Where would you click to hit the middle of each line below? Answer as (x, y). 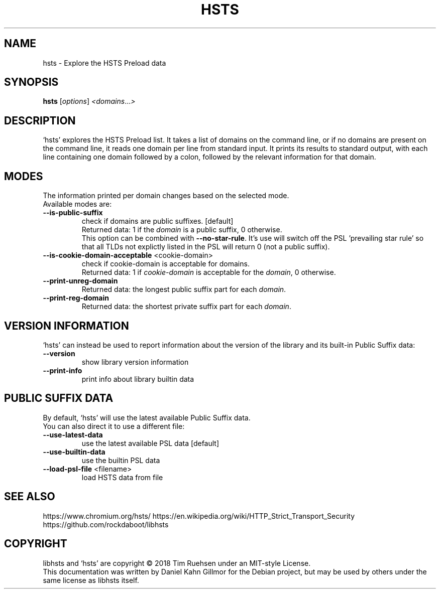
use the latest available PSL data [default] (150, 443)
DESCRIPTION (40, 120)
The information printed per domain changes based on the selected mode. (166, 196)
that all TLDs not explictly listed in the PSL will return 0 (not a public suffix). (206, 247)
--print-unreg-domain (80, 281)
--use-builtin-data (74, 452)
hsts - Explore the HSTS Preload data (104, 63)
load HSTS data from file (122, 477)
